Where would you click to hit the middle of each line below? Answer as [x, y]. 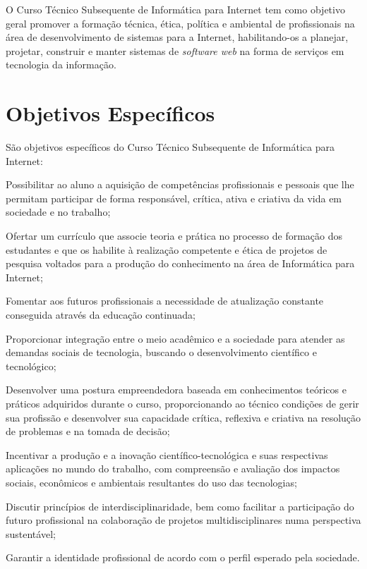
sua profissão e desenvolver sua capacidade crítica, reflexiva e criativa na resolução [183, 417]
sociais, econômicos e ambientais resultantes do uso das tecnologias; [151, 482]
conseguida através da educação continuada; [101, 315]
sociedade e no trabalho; [58, 212]
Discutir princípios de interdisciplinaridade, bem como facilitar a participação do [180, 506]
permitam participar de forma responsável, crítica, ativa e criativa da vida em [174, 198]
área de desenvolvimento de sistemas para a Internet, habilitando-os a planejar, [177, 37]
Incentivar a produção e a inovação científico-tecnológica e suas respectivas [167, 454]
